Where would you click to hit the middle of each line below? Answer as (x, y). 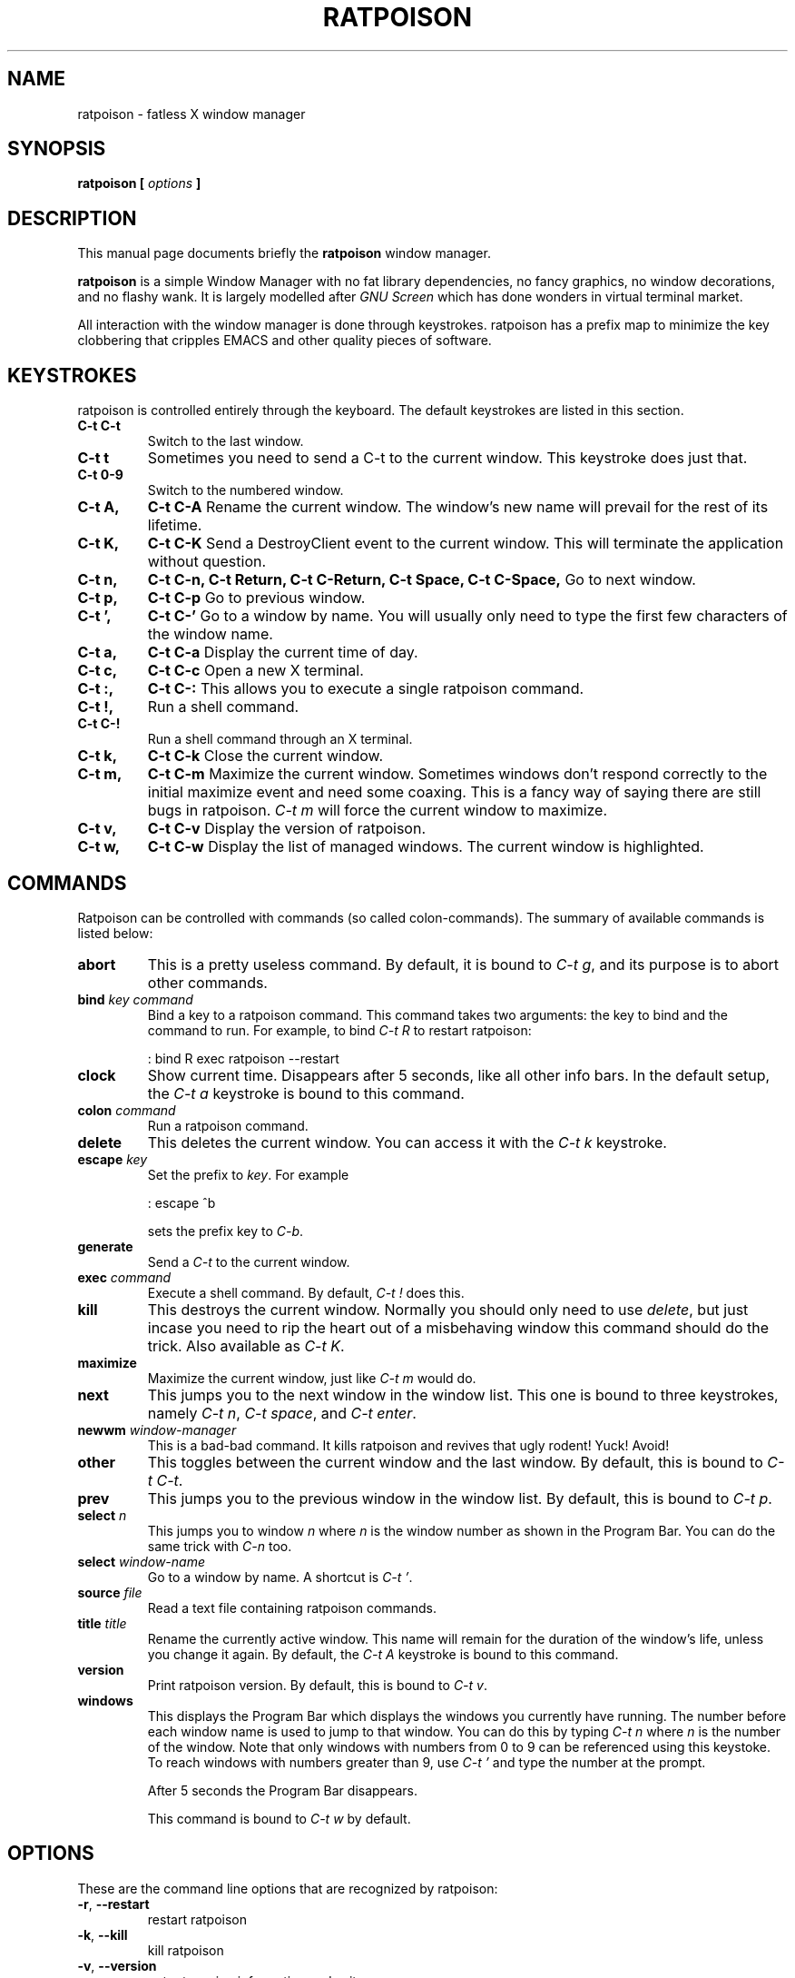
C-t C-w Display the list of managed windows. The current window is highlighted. (426, 847)
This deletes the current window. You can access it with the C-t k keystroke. (407, 1142)
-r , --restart (113, 1904)
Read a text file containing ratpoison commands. (292, 1607)
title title (102, 1623)
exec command (124, 1277)
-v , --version (117, 1965)
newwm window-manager (157, 1429)
